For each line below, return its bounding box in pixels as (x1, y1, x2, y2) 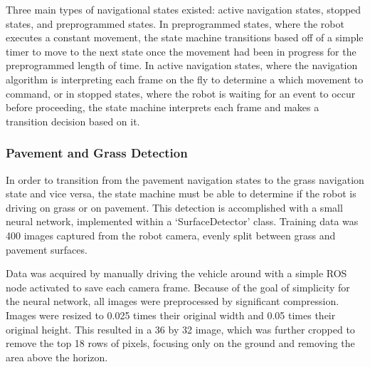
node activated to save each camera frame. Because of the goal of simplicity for (6, 279, 350, 294)
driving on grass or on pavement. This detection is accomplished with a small (6, 200, 343, 214)
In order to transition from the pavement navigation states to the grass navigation (6, 172, 364, 187)
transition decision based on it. (6, 113, 140, 128)
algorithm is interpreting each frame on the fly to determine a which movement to (6, 71, 364, 86)
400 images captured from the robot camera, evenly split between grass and (6, 227, 336, 242)
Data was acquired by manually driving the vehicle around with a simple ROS (6, 266, 347, 281)
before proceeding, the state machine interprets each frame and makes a (6, 100, 319, 115)
